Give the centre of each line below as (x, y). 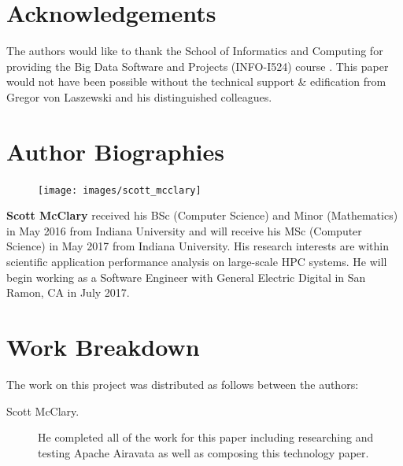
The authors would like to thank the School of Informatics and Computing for (195, 51)
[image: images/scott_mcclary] (120, 190)
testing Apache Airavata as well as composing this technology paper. (203, 452)
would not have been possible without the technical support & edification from (196, 81)
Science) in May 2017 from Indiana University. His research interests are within (198, 246)
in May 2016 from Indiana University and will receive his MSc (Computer (184, 230)
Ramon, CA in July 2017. (68, 292)
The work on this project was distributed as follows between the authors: (183, 384)
